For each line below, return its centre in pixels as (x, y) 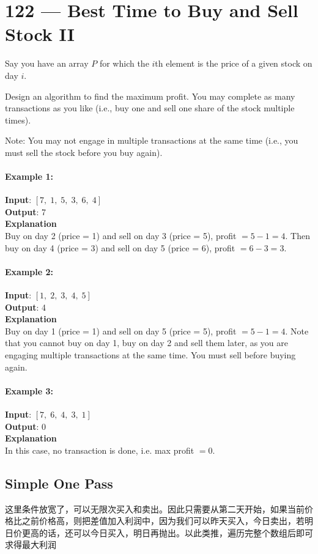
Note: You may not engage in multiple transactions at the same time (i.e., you (152, 140)
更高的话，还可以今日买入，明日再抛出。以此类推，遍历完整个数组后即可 (167, 532)
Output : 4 (26, 307)
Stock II (40, 34)
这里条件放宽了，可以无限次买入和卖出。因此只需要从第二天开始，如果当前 (155, 508)
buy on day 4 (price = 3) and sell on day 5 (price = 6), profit (120, 247)
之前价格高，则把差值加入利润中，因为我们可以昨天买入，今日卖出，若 (163, 521)
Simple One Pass (59, 483)
